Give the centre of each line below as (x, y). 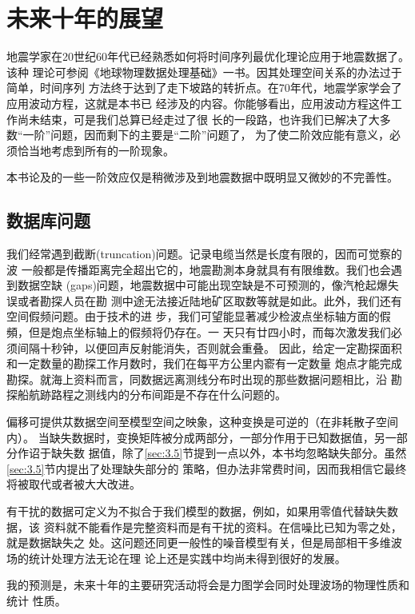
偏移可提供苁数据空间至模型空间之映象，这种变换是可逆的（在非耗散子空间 (202, 422)
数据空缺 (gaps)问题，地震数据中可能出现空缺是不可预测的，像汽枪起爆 (202, 285)
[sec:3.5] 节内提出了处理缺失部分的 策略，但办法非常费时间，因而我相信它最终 (207, 468)
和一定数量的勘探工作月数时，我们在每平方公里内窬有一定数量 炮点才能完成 (204, 363)
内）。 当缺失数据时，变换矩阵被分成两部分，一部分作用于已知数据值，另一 (202, 437)
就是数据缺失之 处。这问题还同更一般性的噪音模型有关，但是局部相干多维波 (204, 542)
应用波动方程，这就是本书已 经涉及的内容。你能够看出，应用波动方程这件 (199, 103)
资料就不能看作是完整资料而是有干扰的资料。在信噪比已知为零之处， (223, 526)
